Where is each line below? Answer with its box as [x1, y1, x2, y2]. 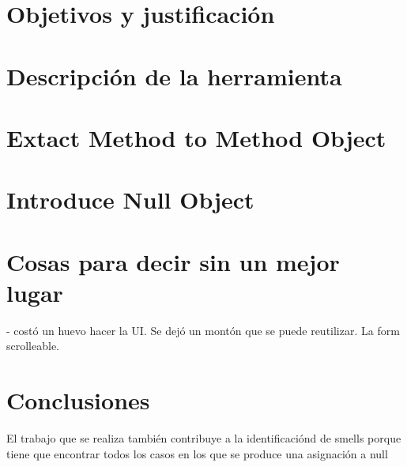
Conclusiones [6, 384, 150, 416]
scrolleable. [6, 337, 60, 354]
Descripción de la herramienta [6, 59, 342, 92]
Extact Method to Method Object [6, 121, 386, 153]
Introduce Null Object [6, 183, 254, 216]
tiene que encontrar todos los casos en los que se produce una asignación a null [6, 445, 388, 461]
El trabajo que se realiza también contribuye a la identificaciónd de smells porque [6, 430, 401, 446]
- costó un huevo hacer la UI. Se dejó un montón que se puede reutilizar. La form [6, 322, 400, 338]
